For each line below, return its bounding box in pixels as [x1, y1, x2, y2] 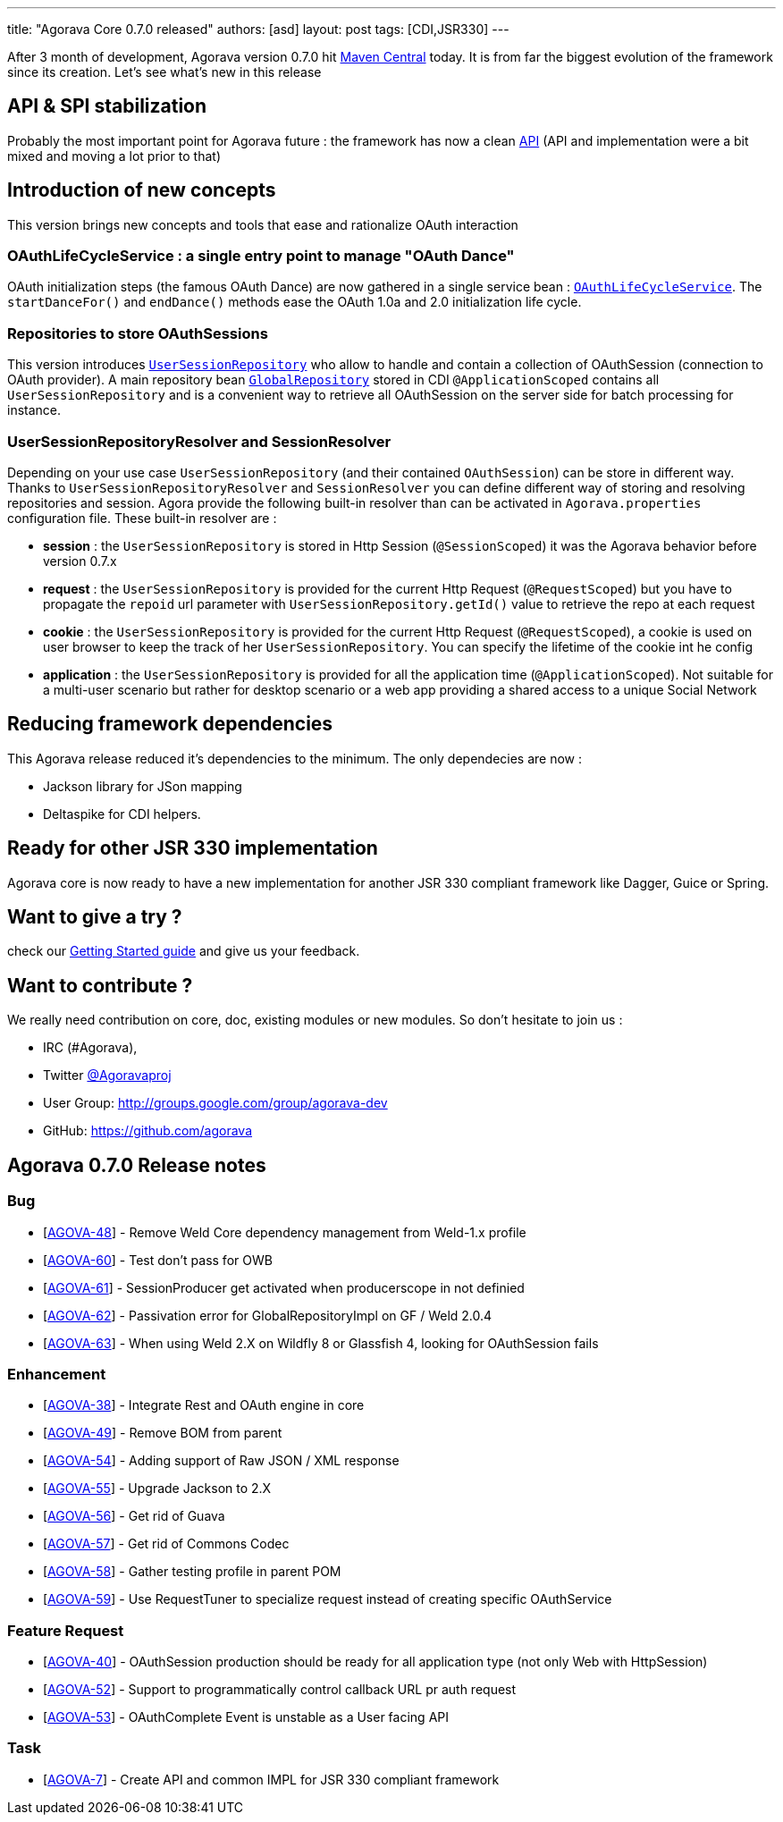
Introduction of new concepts [7, 179, 276, 202]
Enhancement [7, 1364, 106, 1383]
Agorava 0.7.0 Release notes [7, 1153, 266, 1177]
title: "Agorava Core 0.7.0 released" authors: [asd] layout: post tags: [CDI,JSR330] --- [7, 21, 509, 37]
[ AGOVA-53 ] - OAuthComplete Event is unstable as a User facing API [43, 1709, 449, 1725]
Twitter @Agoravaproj [43, 1067, 172, 1084]
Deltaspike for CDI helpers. [43, 806, 201, 822]
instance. [7, 402, 62, 418]
